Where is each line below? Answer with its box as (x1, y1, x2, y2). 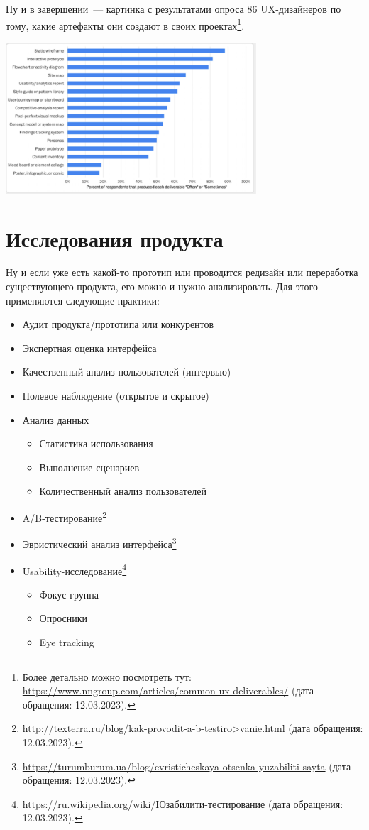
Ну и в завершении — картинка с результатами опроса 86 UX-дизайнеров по (6, 1, 341, 16)
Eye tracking (39, 634, 94, 649)
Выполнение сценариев (39, 459, 140, 474)
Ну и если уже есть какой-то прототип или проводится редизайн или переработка (6, 265, 358, 280)
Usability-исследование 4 (22, 561, 127, 578)
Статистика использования (39, 436, 153, 451)
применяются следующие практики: (6, 293, 160, 307)
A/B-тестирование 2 (22, 508, 107, 525)
